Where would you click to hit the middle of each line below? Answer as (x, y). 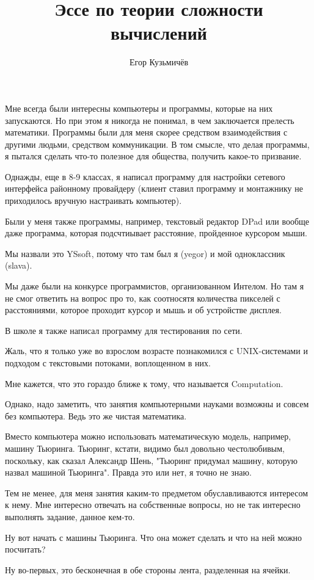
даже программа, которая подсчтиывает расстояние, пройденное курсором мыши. (156, 233)
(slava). (19, 265)
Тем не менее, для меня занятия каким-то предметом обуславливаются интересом (157, 492)
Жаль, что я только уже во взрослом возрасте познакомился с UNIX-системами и (156, 351)
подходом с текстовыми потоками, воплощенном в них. (108, 363)
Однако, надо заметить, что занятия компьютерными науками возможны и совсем (157, 404)
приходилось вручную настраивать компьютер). (93, 201)
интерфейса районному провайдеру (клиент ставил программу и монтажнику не (154, 188)
